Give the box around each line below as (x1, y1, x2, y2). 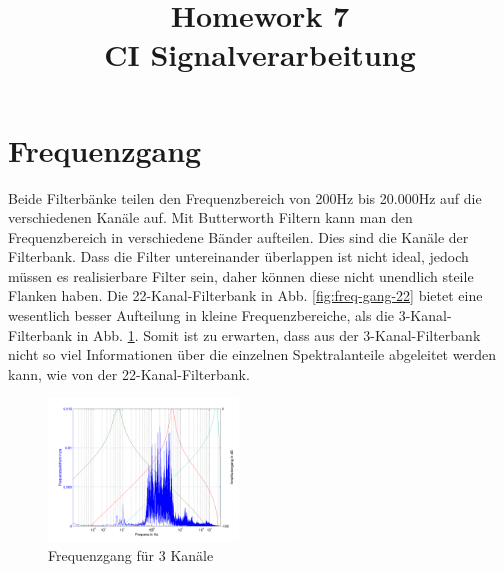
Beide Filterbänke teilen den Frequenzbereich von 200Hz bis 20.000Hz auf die (8, 187, 482, 208)
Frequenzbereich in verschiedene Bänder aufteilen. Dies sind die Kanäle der (8, 226, 469, 247)
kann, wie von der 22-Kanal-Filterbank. (8, 363, 250, 384)
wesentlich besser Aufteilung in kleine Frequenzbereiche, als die (8, 305, 394, 326)
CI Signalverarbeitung (104, 34, 416, 75)
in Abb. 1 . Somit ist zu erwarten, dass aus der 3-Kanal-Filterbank (76, 324, 481, 345)
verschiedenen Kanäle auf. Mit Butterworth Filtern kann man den (8, 207, 413, 228)
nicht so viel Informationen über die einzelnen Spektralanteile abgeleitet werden (8, 344, 496, 365)
